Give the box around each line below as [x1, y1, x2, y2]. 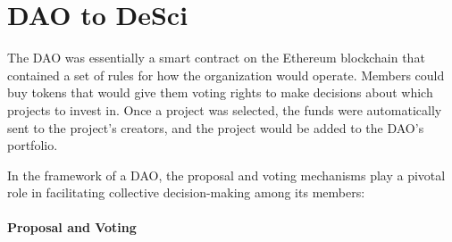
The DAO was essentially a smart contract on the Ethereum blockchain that [7, 48, 425, 67]
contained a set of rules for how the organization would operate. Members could [7, 65, 445, 84]
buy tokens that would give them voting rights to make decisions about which [7, 83, 433, 102]
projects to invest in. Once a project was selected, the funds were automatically [7, 100, 442, 119]
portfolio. [7, 136, 58, 154]
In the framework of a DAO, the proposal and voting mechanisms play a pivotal [7, 165, 446, 184]
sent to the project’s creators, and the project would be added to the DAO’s [7, 118, 424, 137]
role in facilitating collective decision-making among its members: [7, 183, 365, 202]
